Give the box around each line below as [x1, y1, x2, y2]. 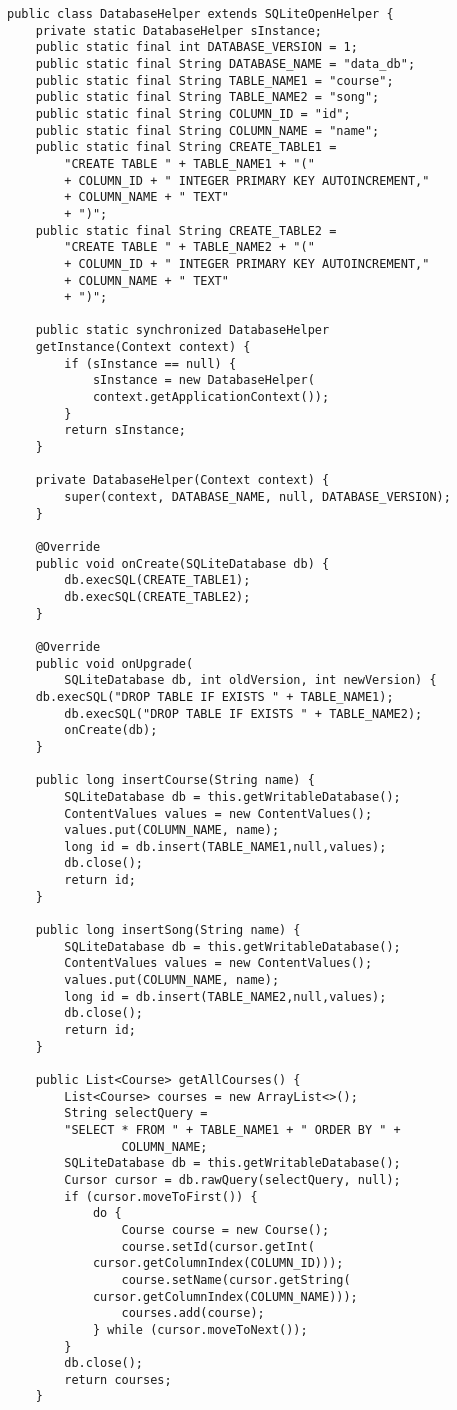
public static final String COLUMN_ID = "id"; [35, 106, 351, 121]
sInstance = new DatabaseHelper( [92, 373, 315, 388]
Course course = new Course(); [121, 1222, 330, 1237]
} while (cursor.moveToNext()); [92, 1322, 308, 1337]
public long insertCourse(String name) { [35, 773, 315, 788]
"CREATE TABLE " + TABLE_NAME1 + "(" [64, 156, 315, 171]
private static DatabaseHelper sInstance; [35, 23, 322, 38]
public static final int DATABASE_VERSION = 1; [35, 40, 358, 55]
